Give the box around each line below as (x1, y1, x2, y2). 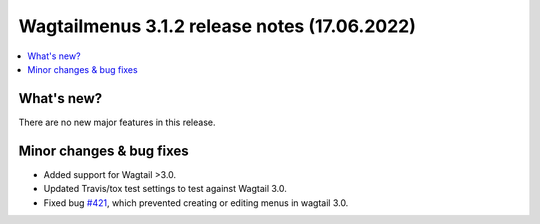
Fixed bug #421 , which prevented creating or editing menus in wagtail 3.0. (43, 196, 349, 209)
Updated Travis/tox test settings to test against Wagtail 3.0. (43, 183, 287, 195)
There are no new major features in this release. (18, 116, 216, 128)
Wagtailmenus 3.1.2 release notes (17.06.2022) (18, 15, 417, 37)
